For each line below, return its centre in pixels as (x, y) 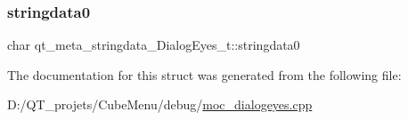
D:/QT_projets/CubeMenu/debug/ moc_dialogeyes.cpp (160, 104)
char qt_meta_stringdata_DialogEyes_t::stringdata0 (154, 45)
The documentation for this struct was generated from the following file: (204, 74)
